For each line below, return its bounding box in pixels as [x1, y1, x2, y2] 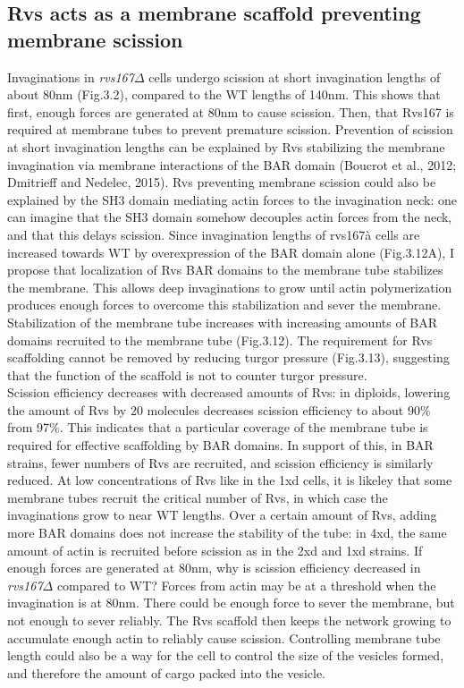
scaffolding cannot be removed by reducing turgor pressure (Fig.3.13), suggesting [7, 348, 450, 367]
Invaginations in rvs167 [7, 67, 134, 86]
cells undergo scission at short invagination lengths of [148, 67, 441, 86]
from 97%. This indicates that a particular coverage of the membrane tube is [7, 418, 428, 437]
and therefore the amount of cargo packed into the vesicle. [7, 663, 326, 682]
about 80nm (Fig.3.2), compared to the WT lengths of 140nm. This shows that [7, 85, 441, 104]
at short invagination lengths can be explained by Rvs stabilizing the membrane [7, 137, 445, 156]
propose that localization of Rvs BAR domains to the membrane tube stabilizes [7, 260, 443, 279]
